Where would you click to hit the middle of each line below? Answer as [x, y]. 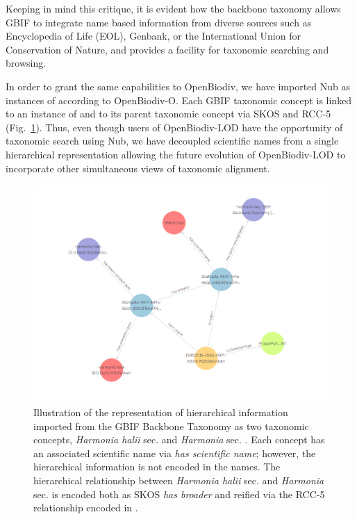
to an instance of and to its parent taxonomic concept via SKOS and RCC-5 [168, 114]
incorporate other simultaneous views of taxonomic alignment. [138, 168]
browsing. [26, 63]
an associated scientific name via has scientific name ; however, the [175, 453]
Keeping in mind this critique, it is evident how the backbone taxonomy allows [173, 8]
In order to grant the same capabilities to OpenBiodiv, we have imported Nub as [178, 86]
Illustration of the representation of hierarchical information [161, 412]
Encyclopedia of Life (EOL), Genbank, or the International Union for [153, 36]
